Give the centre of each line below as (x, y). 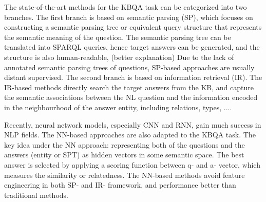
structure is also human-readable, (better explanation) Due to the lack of (119, 57)
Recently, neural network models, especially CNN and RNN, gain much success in (133, 124)
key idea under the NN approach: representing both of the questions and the (125, 144)
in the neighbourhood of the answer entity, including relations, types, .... (118, 107)
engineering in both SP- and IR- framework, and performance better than (120, 185)
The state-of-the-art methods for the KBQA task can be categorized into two (126, 7)
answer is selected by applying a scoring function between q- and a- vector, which (132, 164)
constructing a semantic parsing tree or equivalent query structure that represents (133, 27)
